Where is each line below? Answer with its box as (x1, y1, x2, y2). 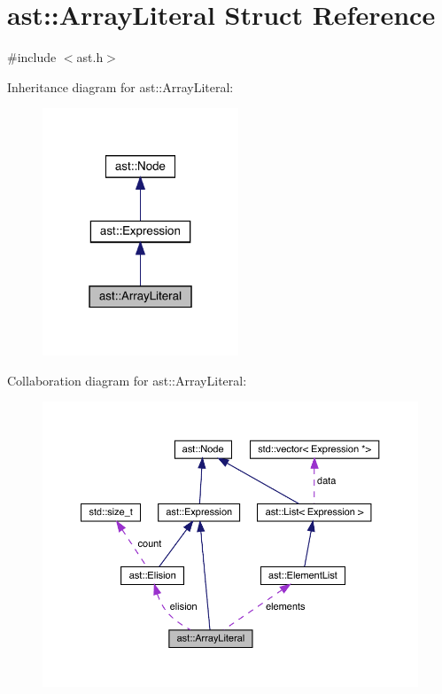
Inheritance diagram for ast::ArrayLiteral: (7, 77, 234, 96)
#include (7, 48, 57, 66)
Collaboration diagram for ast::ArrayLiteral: (7, 370, 247, 389)
